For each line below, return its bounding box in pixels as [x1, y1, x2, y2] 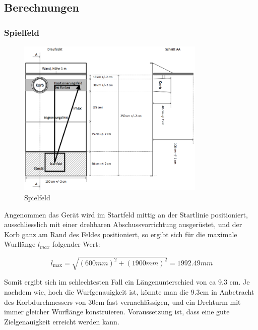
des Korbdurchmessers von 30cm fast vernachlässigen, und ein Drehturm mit [4, 296, 241, 307]
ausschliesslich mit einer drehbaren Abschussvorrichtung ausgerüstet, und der [4, 219, 242, 230]
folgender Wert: [52, 239, 100, 249]
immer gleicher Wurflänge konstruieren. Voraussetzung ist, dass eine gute [4, 306, 230, 317]
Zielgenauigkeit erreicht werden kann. [4, 316, 119, 326]
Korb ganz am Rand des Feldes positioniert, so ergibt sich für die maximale [4, 229, 237, 239]
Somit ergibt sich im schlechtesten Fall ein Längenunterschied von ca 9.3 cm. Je [4, 277, 250, 287]
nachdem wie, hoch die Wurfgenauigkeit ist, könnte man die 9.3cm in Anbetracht [4, 287, 254, 297]
